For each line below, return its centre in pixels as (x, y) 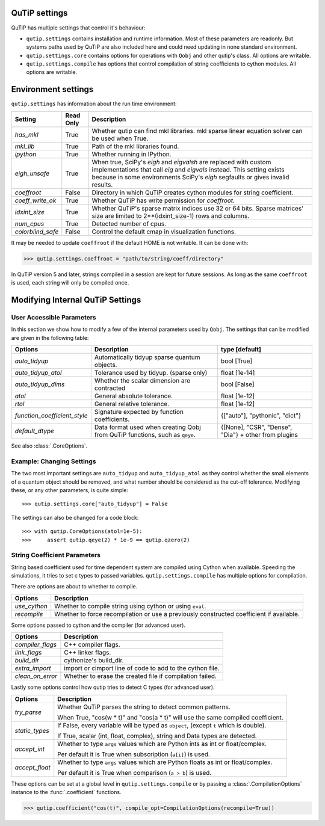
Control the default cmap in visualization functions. (164, 232)
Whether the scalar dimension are (142, 381)
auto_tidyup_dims (40, 384)
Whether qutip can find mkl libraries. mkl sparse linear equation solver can (197, 131)
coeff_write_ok (36, 200)
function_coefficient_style (51, 416)
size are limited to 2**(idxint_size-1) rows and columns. (171, 215)
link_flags (28, 653)
